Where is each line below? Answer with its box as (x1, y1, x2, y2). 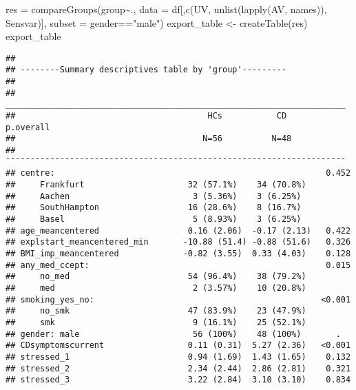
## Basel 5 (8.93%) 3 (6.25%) (6, 214, 302, 224)
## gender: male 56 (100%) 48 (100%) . (6, 329, 341, 339)
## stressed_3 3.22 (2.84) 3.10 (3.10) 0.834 (6, 375, 351, 385)
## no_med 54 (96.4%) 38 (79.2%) (6, 271, 306, 282)
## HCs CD (6, 111, 287, 121)
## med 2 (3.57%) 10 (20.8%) (6, 283, 306, 293)
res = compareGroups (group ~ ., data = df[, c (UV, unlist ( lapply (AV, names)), (6, 2, 327, 16)
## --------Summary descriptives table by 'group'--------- (6, 65, 287, 75)
